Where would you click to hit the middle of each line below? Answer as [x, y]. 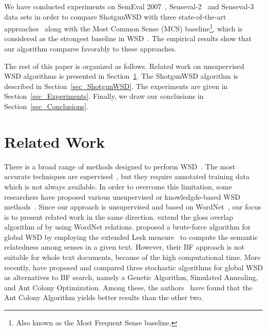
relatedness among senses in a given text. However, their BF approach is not [125, 247]
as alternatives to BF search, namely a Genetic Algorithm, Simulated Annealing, [131, 277]
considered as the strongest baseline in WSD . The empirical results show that [128, 38]
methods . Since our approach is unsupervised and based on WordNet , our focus [133, 207]
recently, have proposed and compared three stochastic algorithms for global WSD [133, 267]
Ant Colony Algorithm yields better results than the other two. [104, 297]
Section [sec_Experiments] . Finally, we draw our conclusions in [104, 96]
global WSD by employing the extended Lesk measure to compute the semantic [131, 237]
